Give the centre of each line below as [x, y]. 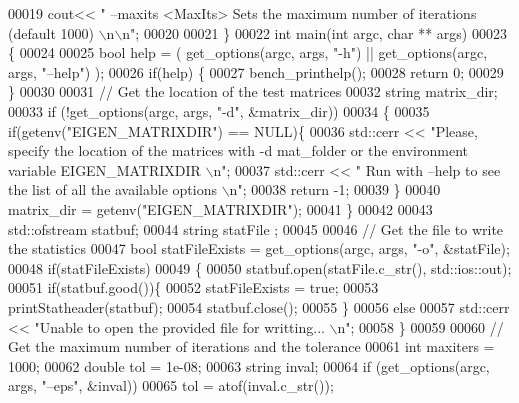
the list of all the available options [112, 189]
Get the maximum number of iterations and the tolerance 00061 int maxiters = [251, 346]
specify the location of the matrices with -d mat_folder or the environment [238, 150]
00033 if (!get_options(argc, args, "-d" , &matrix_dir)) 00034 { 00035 [219, 110]
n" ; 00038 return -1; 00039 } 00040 [335, 189]
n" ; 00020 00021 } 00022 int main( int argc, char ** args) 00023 [314, 32]
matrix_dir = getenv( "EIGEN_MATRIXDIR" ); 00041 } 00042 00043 [220, 208]
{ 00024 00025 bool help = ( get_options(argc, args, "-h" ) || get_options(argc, [248, 52]
